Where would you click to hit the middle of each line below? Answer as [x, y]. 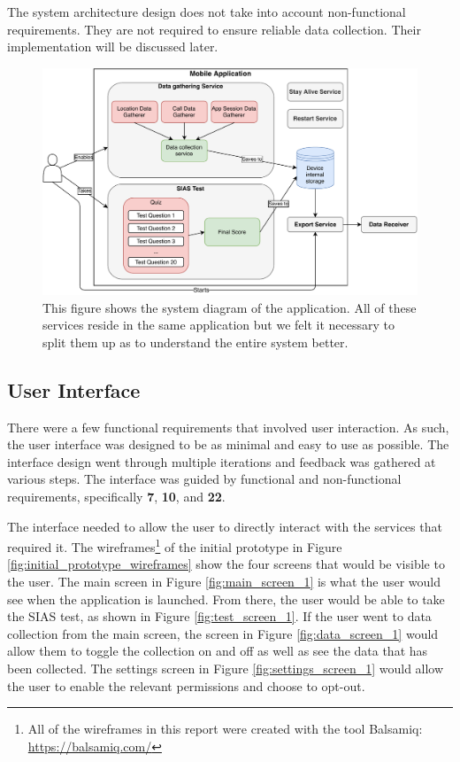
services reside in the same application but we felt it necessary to [218, 325]
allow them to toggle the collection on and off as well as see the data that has [218, 651]
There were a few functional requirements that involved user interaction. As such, [228, 427]
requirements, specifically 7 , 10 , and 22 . [116, 497]
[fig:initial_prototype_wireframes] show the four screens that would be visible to [226, 564]
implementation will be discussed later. [113, 47]
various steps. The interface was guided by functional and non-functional [204, 479]
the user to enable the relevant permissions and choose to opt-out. [186, 685]
